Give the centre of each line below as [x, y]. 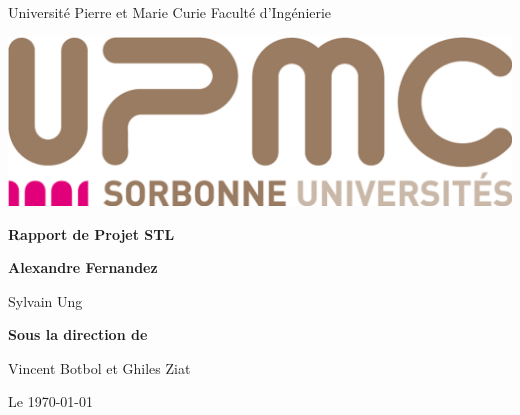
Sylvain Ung [45, 300]
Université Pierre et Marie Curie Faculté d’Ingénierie [170, 12]
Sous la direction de [78, 334]
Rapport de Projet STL [91, 233]
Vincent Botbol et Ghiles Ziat [99, 367]
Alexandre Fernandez [83, 267]
